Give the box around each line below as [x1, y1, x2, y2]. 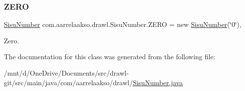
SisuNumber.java [133, 77, 183, 87]
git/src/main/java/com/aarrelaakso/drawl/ [4, 77, 133, 87]
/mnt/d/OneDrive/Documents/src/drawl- [4, 68, 129, 78]
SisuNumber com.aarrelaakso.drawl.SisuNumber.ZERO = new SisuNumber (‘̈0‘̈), [4, 19, 242, 29]
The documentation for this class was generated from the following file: [4, 52, 215, 62]
